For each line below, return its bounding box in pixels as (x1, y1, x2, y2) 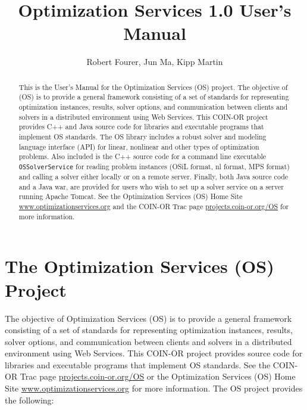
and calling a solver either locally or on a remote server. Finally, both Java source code (18, 172, 289, 182)
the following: (5, 393, 54, 406)
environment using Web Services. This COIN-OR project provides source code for (5, 347, 303, 359)
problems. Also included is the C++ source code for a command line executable (18, 151, 266, 161)
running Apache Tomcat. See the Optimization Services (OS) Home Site (18, 191, 243, 201)
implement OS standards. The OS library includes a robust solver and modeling (18, 131, 267, 141)
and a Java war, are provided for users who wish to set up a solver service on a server (18, 181, 284, 191)
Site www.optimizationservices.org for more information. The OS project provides (5, 382, 303, 395)
